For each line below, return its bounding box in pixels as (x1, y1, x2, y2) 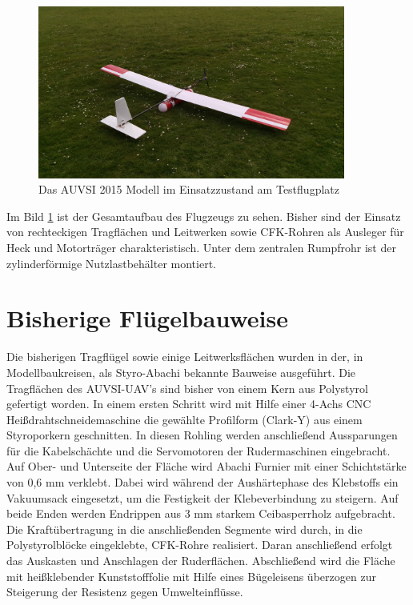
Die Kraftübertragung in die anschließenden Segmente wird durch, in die (6, 520, 363, 537)
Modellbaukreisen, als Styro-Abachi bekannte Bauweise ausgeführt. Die (6, 363, 356, 380)
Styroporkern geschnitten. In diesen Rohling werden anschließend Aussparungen (6, 427, 398, 443)
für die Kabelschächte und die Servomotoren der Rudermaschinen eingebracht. (6, 442, 391, 459)
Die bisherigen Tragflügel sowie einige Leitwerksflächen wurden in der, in (6, 348, 363, 365)
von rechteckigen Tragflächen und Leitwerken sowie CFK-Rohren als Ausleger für (6, 223, 404, 240)
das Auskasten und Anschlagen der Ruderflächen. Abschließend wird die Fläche (6, 552, 395, 569)
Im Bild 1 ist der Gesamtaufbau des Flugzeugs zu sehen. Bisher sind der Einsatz (6, 207, 401, 224)
